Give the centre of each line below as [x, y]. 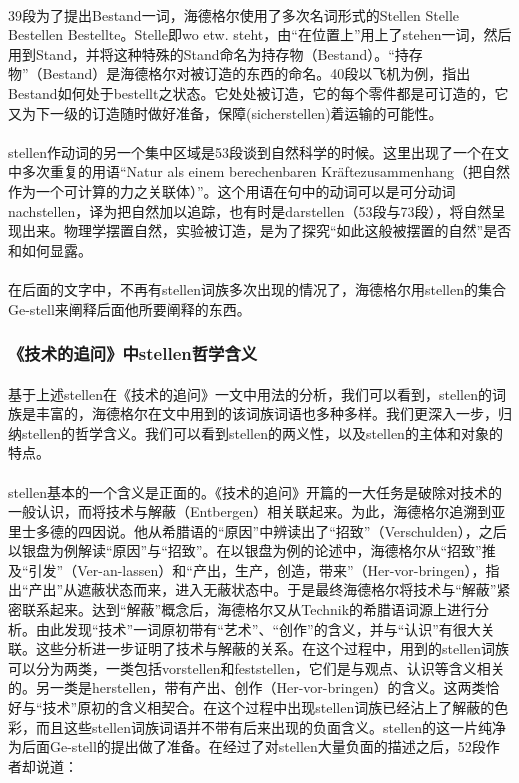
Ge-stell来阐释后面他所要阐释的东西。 [129, 308]
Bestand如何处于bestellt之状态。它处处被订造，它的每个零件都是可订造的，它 [258, 92]
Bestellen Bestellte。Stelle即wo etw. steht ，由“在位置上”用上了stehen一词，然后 [260, 34]
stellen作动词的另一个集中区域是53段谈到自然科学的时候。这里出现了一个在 [251, 151]
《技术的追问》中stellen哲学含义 [133, 353]
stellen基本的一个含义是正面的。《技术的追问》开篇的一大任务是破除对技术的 [255, 491]
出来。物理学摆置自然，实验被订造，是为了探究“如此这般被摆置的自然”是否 [266, 230]
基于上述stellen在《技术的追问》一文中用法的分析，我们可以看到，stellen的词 [257, 393]
